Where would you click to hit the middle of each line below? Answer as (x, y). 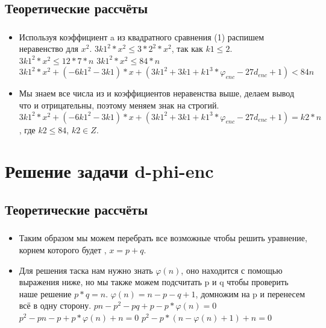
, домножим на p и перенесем (250, 293)
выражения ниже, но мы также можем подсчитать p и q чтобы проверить (154, 282)
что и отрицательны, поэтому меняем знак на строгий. (119, 105)
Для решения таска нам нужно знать (86, 270)
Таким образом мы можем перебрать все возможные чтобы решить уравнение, (163, 238)
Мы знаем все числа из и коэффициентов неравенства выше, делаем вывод (157, 93)
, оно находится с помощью (232, 270)
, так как (187, 49)
